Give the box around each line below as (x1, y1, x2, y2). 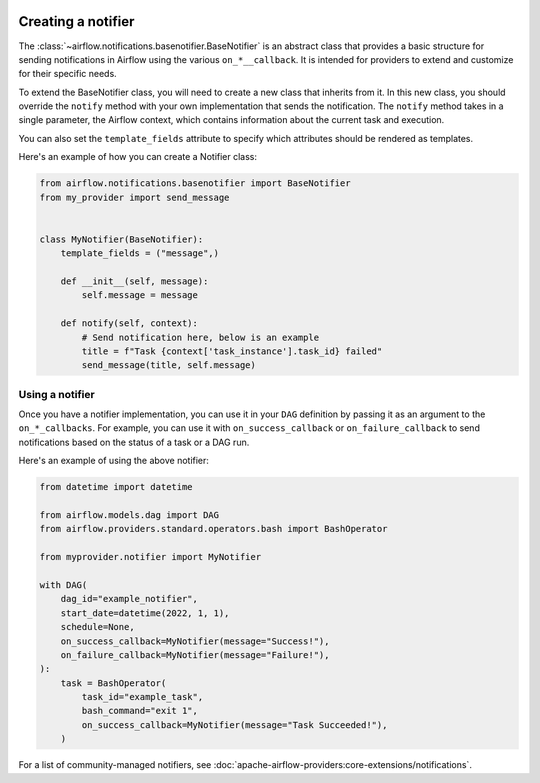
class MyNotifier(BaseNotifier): (39, 233, 204, 245)
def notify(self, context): (60, 318, 199, 329)
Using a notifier (18, 387, 95, 401)
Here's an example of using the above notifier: (18, 455, 210, 467)
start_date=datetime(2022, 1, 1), (60, 607, 230, 619)
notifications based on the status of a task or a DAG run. (18, 436, 250, 448)
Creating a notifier (18, 13, 135, 30)
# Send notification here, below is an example (81, 331, 320, 343)
